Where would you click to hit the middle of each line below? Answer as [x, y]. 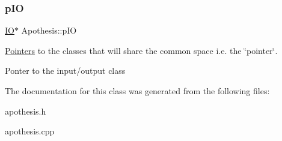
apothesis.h [26, 111]
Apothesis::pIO [49, 30]
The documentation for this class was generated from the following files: [137, 91]
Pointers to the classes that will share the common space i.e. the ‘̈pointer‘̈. [141, 50]
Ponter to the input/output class [65, 70]
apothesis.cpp [30, 131]
